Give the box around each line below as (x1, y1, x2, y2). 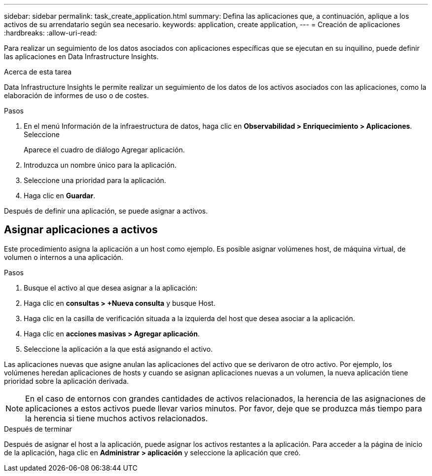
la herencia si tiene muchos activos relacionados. (25, 413, 208, 423)
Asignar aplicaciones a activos (4, 223, 158, 236)
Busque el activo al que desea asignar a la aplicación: (24, 283, 198, 292)
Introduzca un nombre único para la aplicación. (24, 161, 177, 169)
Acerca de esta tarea (4, 68, 72, 76)
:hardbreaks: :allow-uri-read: (4, 29, 97, 37)
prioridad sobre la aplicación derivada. (4, 376, 129, 385)
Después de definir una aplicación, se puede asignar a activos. (4, 207, 208, 215)
